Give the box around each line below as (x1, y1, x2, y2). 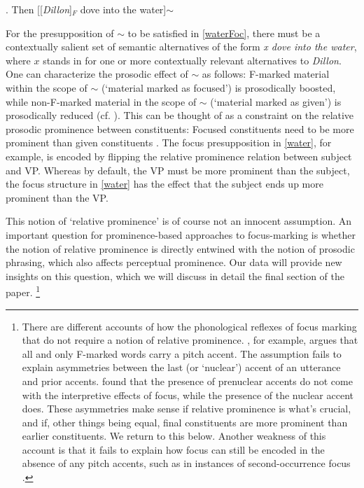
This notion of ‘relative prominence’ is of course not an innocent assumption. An (6, 214, 352, 228)
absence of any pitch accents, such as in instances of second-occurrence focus (22, 456, 351, 470)
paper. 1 (6, 283, 41, 299)
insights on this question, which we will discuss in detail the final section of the (6, 268, 344, 283)
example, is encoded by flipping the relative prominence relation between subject (6, 148, 352, 163)
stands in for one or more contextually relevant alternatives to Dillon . (43, 53, 342, 67)
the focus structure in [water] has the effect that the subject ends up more (6, 176, 323, 191)
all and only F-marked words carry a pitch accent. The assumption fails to (22, 346, 342, 361)
